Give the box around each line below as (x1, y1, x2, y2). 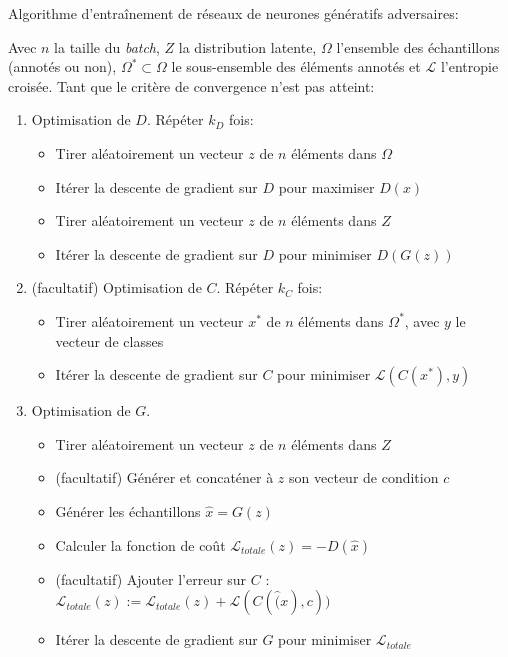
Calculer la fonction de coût (55, 534, 226, 555)
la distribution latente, (178, 36, 317, 57)
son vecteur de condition (289, 467, 439, 488)
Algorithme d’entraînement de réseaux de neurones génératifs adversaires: (8, 3, 459, 23)
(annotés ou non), (8, 56, 117, 77)
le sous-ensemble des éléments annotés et (171, 56, 421, 77)
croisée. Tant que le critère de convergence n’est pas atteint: (8, 75, 375, 96)
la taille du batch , (54, 36, 160, 57)
